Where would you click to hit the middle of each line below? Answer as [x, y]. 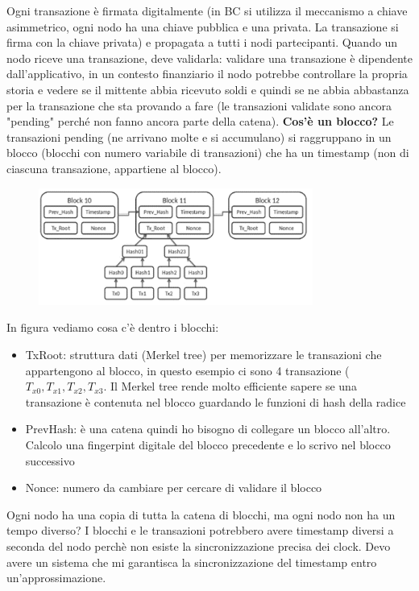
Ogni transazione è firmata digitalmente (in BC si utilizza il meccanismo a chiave [207, 10]
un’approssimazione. [56, 578]
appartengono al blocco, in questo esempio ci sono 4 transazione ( [187, 370]
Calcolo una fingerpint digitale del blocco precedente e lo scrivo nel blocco [208, 444]
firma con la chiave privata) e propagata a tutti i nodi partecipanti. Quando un [202, 42]
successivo [50, 460]
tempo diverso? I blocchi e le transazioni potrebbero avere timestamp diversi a [200, 530]
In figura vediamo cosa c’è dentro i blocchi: [113, 327]
